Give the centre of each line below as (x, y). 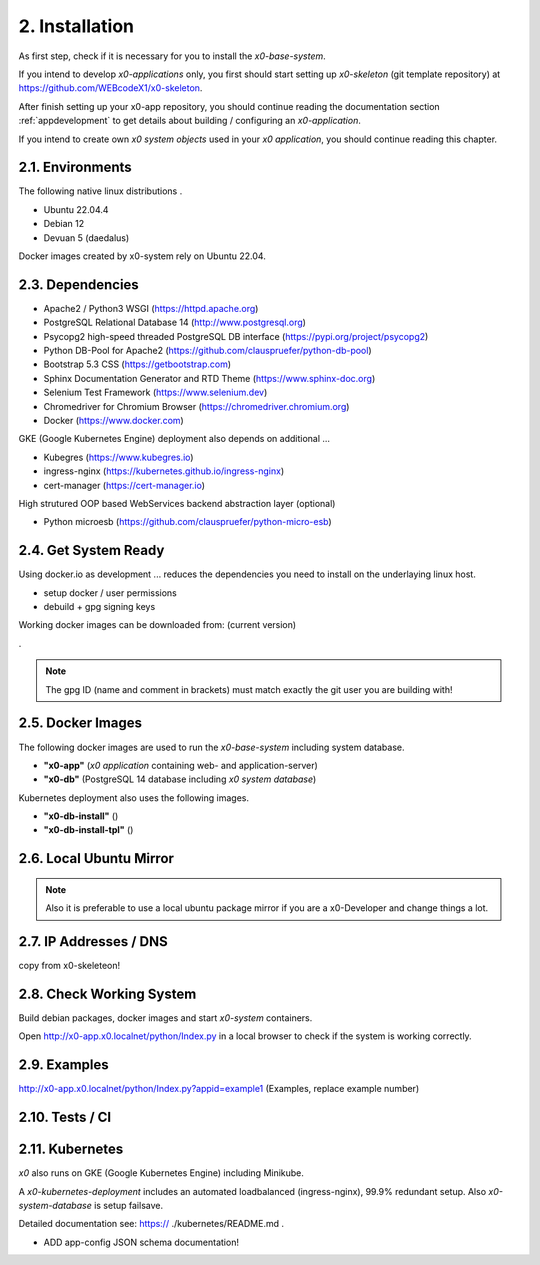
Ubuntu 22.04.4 (76, 209)
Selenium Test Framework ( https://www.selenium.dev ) (155, 392)
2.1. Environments (75, 167)
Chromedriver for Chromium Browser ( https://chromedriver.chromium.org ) (196, 406)
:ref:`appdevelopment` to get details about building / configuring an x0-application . (190, 121)
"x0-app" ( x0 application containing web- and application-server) (181, 765)
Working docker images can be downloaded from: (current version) (157, 625)
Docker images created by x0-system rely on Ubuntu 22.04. (142, 256)
